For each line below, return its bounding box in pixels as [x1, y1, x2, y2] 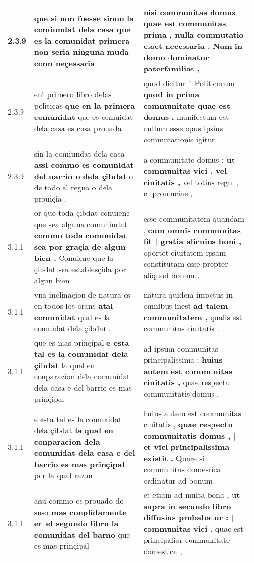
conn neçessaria [34, 57, 95, 69]
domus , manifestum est [143, 111, 229, 122]
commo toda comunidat [34, 230, 127, 241]
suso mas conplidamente [34, 506, 127, 517]
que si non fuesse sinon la [34, 12, 134, 23]
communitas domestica [143, 464, 221, 475]
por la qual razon [34, 469, 93, 481]
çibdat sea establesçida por [34, 263, 126, 275]
